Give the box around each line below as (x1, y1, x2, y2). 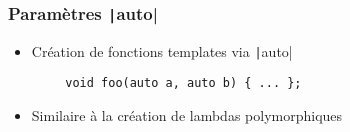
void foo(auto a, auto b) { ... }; (65, 76, 302, 91)
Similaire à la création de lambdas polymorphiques (31, 105, 343, 126)
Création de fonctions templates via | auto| (31, 40, 293, 61)
